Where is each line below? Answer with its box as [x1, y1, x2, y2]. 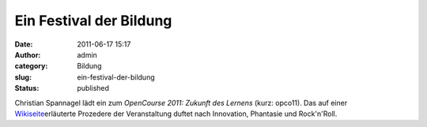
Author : [14, 50, 41, 59]
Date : [14, 39, 33, 49]
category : [14, 62, 48, 71]
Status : [14, 84, 40, 93]
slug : [14, 72, 32, 82]
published [77, 84, 110, 93]
